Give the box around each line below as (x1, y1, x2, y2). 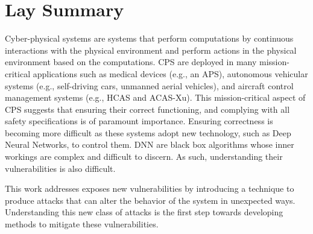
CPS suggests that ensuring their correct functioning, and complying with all (5, 103, 290, 115)
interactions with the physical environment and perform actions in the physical (5, 43, 297, 56)
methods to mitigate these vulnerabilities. (5, 218, 159, 230)
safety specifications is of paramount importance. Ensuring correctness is (5, 115, 273, 127)
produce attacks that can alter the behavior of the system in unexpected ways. (5, 194, 296, 206)
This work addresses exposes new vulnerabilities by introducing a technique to (5, 182, 294, 195)
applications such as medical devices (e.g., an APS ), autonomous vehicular (33, 67, 308, 80)
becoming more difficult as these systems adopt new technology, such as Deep (5, 126, 291, 139)
